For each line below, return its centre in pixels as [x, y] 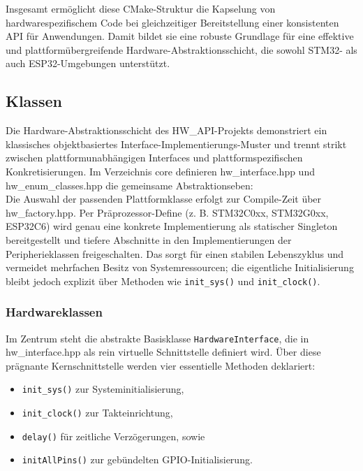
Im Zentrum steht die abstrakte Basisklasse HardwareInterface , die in [157, 338]
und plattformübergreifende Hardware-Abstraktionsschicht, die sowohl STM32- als [181, 49]
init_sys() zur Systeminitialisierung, [103, 389]
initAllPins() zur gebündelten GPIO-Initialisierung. [137, 459]
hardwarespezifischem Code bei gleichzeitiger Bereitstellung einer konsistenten [172, 22]
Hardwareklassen [54, 312]
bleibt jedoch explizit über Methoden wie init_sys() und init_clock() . [163, 281]
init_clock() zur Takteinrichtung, [97, 413]
